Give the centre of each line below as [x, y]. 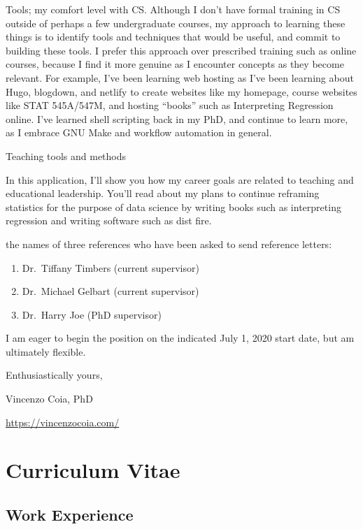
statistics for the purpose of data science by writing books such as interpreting [173, 206]
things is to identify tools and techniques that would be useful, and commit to [173, 37]
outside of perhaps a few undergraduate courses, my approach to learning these [176, 23]
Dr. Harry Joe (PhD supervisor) [92, 314]
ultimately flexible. [46, 351]
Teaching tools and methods [66, 155]
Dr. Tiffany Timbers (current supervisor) [111, 267]
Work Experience [70, 515]
